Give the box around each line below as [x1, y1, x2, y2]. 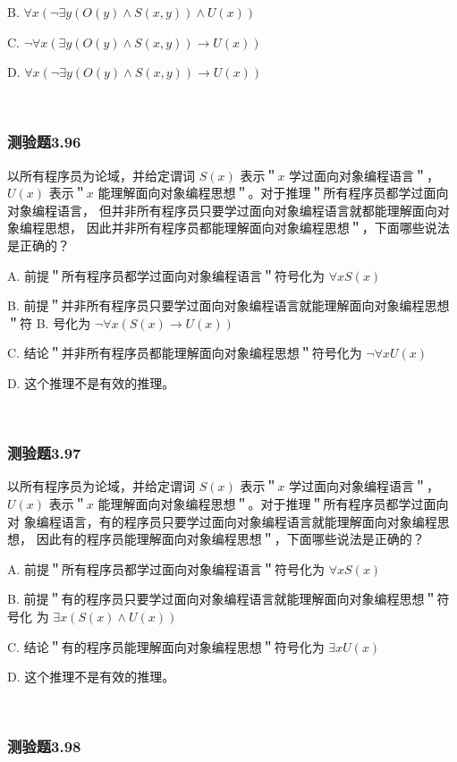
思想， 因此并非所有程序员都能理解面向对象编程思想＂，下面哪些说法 [44, 218, 450, 237]
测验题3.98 [7, 735, 81, 758]
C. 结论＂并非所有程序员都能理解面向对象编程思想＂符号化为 [7, 343, 362, 362]
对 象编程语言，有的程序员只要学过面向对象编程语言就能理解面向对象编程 [7, 512, 437, 530]
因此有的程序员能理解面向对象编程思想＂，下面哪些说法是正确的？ [36, 529, 425, 548]
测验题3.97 [7, 442, 81, 464]
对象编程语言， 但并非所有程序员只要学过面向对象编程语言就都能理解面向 [7, 200, 437, 219]
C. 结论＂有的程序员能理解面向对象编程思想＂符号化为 [7, 637, 325, 656]
